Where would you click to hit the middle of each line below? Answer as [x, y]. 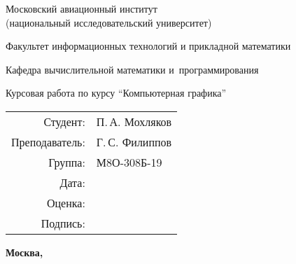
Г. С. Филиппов [134, 141]
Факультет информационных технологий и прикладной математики [148, 46]
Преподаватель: [48, 141]
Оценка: [66, 202]
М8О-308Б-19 [129, 162]
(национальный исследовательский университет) [109, 22]
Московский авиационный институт [82, 8]
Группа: [67, 162]
